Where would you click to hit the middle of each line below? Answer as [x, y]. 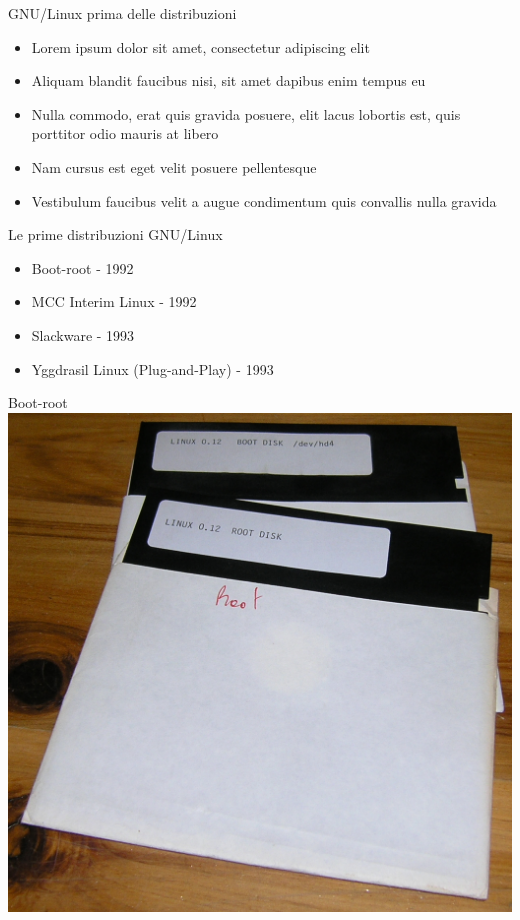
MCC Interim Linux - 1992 [114, 301]
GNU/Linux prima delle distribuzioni [122, 13]
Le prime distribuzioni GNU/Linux [115, 234]
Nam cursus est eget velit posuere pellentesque [174, 166]
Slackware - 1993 [83, 334]
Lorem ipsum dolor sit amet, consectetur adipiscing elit [200, 46]
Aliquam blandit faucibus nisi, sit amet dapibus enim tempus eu [228, 80]
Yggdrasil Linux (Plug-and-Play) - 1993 [152, 368]
